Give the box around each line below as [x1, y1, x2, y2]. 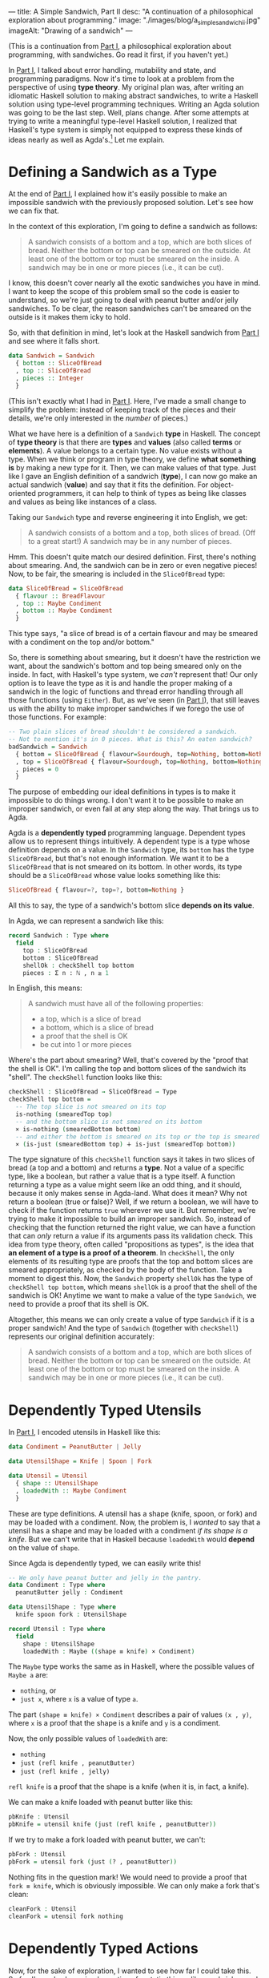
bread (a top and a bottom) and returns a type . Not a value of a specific [8, 1163, 245, 1173]
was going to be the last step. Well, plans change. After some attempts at [8, 107, 250, 117]
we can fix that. [8, 206, 59, 216]
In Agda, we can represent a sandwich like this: [8, 916, 164, 926]
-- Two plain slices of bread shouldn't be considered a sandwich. [8, 728, 239, 736]
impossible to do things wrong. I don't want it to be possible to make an [8, 796, 244, 805]
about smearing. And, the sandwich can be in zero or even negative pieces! [8, 560, 258, 570]
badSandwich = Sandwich [8, 743, 88, 751]
